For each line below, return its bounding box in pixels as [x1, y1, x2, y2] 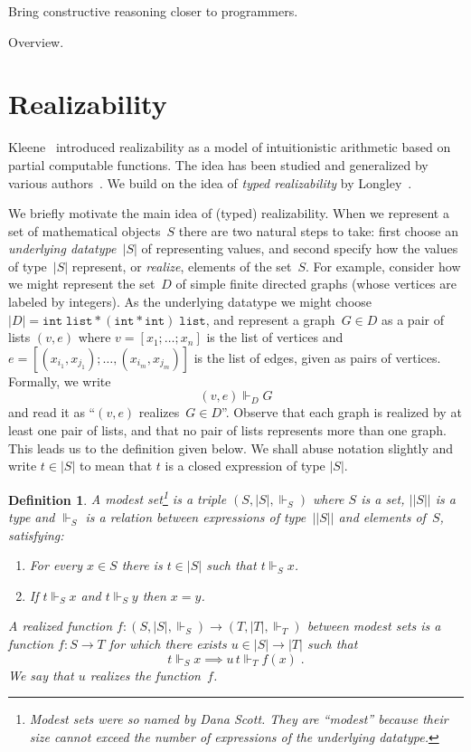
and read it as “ [8, 403, 96, 422]
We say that [8, 665, 74, 684]
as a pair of [382, 309, 444, 328]
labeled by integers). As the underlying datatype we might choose [8, 292, 372, 311]
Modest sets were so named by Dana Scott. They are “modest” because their [29, 709, 448, 728]
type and [8, 508, 55, 527]
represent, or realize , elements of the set [71, 256, 292, 275]
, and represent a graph [205, 309, 335, 328]
